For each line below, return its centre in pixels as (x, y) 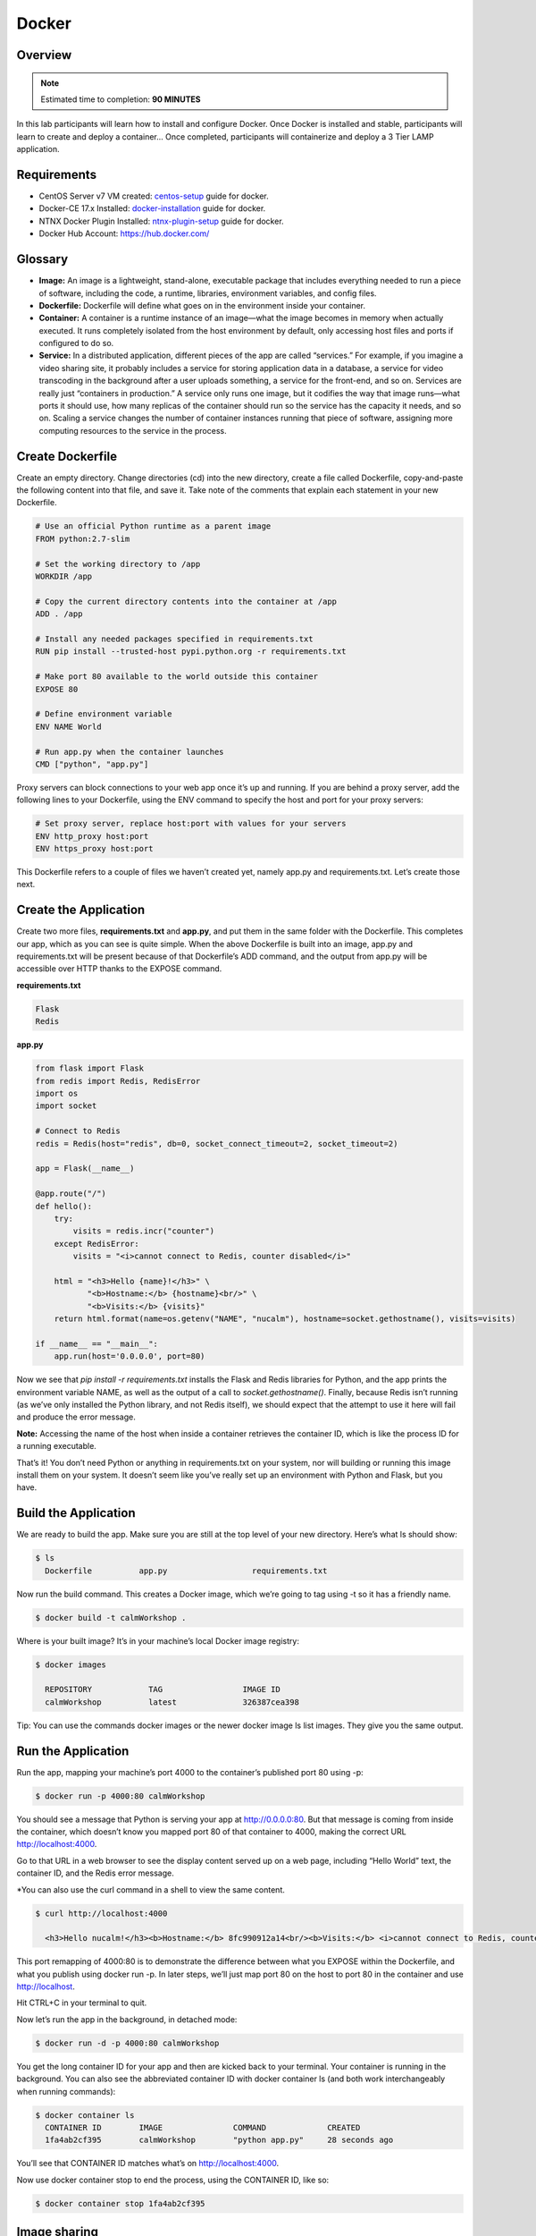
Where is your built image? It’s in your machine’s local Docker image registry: (158, 1640)
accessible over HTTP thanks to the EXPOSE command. (119, 969)
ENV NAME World (68, 726)
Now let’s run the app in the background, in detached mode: (127, 2019)
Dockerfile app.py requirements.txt (186, 1571)
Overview (44, 55)
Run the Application (73, 1751)
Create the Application (81, 910)
